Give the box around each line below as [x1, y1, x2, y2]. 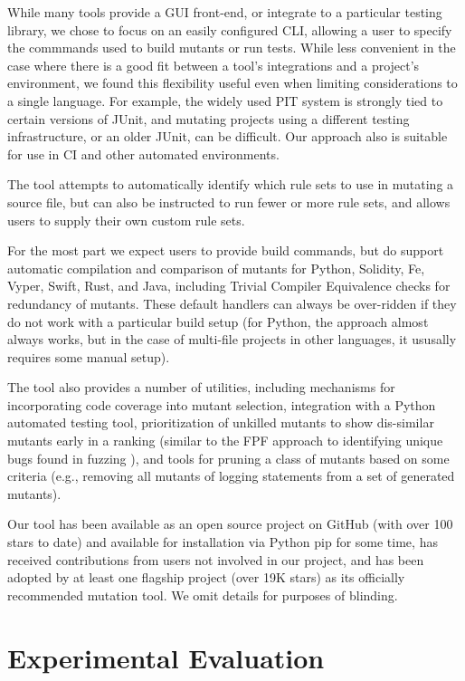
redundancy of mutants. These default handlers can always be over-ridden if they [7, 293, 457, 312]
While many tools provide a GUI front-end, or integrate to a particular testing [7, 3, 442, 21]
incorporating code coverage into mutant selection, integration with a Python [7, 395, 436, 414]
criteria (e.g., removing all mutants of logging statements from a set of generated [7, 466, 455, 485]
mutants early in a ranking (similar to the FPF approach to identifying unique [7, 431, 443, 450]
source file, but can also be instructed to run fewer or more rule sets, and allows [7, 192, 451, 211]
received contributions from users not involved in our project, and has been [7, 550, 424, 569]
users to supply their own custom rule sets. [7, 210, 245, 229]
